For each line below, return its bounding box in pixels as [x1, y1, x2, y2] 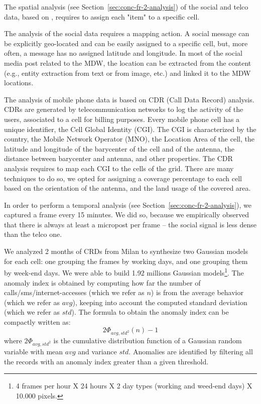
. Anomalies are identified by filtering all [128, 346, 253, 356]
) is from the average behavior [151, 287, 243, 298]
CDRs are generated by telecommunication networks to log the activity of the [4, 104, 243, 114]
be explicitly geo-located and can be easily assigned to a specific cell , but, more [4, 38, 248, 48]
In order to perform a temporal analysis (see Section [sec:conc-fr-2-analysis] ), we [4, 199, 252, 210]
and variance [78, 346, 117, 356]
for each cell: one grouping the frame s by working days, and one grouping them [4, 255, 248, 266]
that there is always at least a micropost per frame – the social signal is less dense [4, 219, 256, 229]
